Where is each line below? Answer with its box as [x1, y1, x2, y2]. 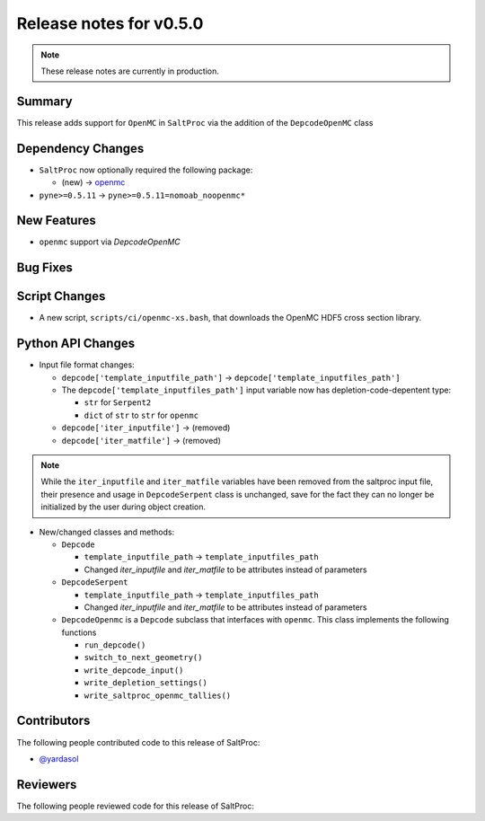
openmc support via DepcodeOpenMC [39, 236, 181, 247]
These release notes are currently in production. [40, 66, 220, 76]
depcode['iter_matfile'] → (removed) [61, 435, 222, 446]
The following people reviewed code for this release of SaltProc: [16, 800, 255, 811]
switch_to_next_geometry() [84, 652, 203, 663]
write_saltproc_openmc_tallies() [84, 690, 232, 701]
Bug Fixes [16, 260, 74, 276]
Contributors [16, 713, 91, 728]
